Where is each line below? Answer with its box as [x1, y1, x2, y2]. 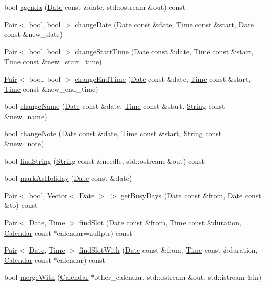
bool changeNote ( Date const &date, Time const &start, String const [4, 128, 222, 139]
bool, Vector [29, 189, 68, 200]
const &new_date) [4, 29, 63, 40]
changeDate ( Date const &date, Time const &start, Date [75, 18, 254, 29]
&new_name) [4, 110, 47, 121]
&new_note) [4, 138, 44, 148]
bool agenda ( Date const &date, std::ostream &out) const [4, 2, 186, 12]
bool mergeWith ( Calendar [4, 272, 89, 282]
